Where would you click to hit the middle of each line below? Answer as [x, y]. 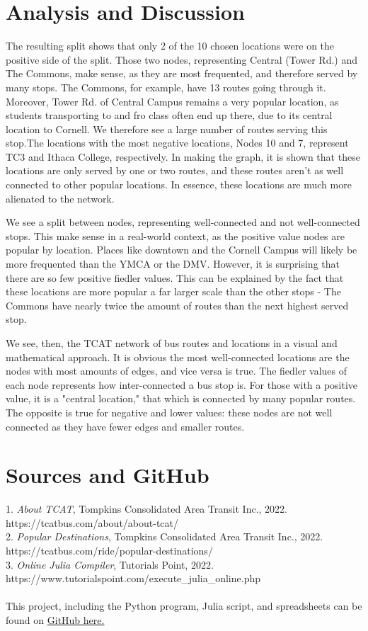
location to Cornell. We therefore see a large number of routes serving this [167, 129]
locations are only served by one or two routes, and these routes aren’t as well [175, 170]
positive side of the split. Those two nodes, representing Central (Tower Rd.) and [182, 59]
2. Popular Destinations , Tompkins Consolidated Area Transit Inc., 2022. [165, 536]
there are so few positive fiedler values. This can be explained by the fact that [175, 277]
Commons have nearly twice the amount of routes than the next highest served [177, 305]
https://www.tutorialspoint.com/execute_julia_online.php [133, 578]
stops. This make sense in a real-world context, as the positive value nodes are [175, 235]
